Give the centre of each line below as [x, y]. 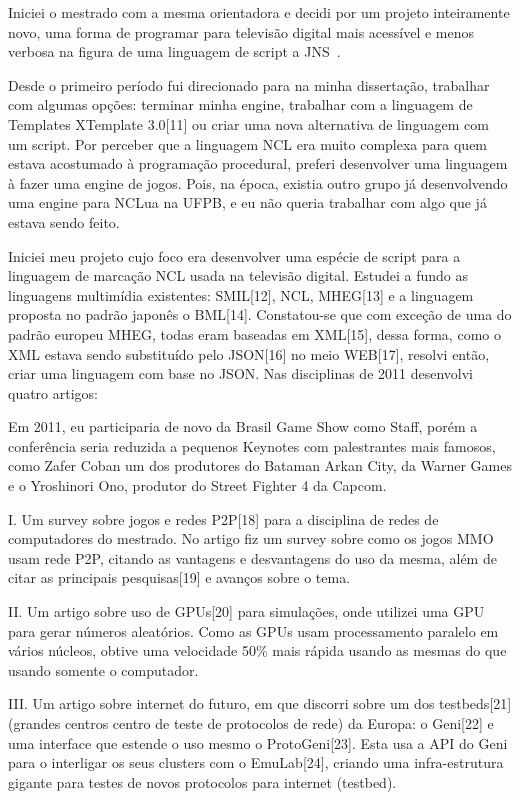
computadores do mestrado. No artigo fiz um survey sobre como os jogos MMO [251, 538]
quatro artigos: [53, 392]
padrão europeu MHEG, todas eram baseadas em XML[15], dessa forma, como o [254, 333]
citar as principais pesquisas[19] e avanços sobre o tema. [179, 577]
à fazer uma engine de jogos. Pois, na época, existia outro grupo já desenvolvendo [258, 182]
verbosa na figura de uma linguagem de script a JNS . [174, 51]
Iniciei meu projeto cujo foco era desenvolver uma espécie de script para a [234, 255]
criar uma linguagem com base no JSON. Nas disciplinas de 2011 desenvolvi [240, 373]
